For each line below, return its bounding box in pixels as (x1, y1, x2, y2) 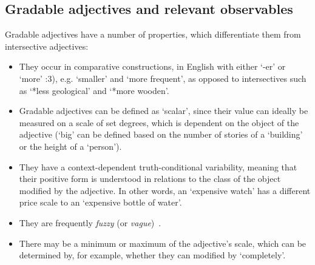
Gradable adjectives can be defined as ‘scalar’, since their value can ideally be (19, 104, 308, 117)
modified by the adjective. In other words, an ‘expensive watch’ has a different (19, 184, 311, 196)
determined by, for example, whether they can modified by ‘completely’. (19, 249, 286, 261)
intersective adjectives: (5, 39, 89, 52)
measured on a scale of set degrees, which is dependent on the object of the (19, 116, 299, 129)
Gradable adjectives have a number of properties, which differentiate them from (5, 28, 301, 41)
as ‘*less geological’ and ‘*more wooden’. (19, 84, 169, 96)
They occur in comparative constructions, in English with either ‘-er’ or (19, 60, 286, 73)
